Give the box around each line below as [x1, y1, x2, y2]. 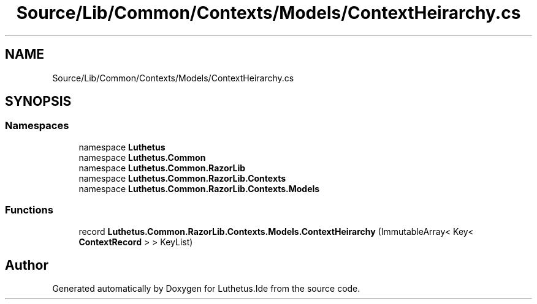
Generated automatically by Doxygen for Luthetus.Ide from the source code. [52, 283, 360, 294]
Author [5, 257, 48, 273]
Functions [5, 204, 53, 217]
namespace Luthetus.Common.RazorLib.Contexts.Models [78, 183, 320, 194]
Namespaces [5, 119, 69, 132]
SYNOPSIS [5, 94, 72, 109]
